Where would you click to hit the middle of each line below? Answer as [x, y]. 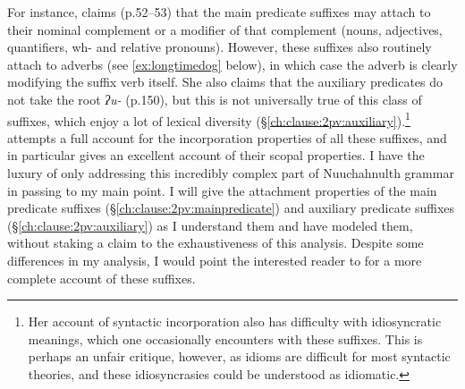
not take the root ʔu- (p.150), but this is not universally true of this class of [215, 99]
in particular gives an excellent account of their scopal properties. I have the [216, 155]
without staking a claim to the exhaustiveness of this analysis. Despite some [216, 243]
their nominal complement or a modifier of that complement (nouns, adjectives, [225, 29]
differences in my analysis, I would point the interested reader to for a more [215, 260]
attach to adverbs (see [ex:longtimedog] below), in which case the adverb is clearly [232, 64]
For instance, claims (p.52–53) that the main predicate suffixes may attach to [219, 12]
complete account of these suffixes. [101, 278]
